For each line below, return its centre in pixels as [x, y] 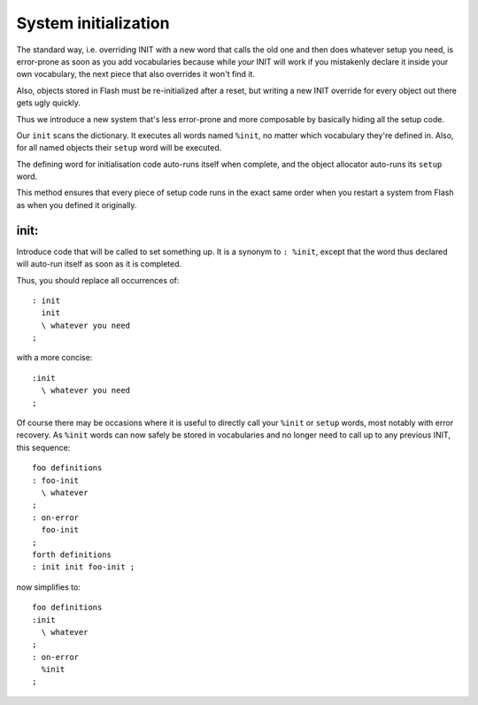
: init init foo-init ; [84, 567]
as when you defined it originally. [77, 205]
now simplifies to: [49, 587]
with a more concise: [54, 358]
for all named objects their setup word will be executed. [119, 148]
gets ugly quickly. [49, 103]
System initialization [93, 23]
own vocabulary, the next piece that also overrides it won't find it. [136, 74]
